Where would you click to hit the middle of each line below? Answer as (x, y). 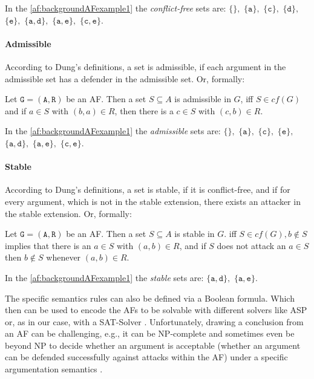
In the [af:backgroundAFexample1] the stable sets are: (104, 277)
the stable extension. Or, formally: (68, 213)
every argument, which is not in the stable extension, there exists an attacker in (153, 201)
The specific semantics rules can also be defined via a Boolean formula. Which (150, 298)
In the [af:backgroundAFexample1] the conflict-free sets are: (116, 8)
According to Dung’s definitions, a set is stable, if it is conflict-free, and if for (148, 189)
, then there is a (144, 110)
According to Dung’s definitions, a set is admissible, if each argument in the (146, 66)
